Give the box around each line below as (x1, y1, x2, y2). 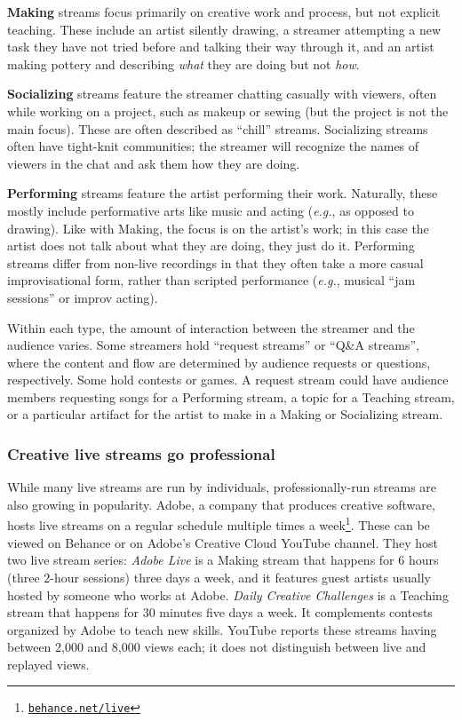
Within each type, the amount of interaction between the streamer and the (7, 318, 415, 337)
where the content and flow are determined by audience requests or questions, (7, 353, 431, 371)
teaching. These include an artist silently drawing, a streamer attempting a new (7, 20, 442, 38)
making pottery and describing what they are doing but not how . (7, 54, 360, 73)
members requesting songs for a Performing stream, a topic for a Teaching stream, (7, 387, 455, 406)
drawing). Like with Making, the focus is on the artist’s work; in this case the (7, 218, 429, 237)
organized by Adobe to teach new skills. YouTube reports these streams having (7, 620, 437, 638)
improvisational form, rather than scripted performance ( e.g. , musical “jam (7, 271, 416, 289)
